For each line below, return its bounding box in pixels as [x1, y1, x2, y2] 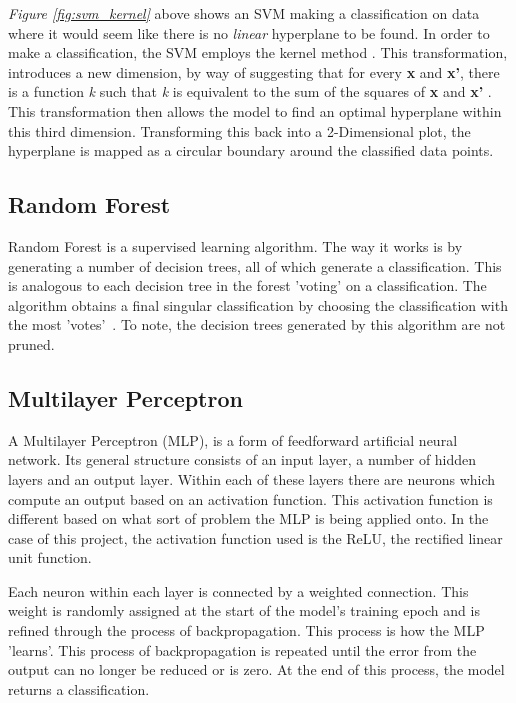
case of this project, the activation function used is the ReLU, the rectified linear [8, 527, 503, 548]
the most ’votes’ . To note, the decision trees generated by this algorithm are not [8, 314, 506, 335]
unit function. [8, 547, 92, 568]
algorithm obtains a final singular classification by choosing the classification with [8, 294, 508, 315]
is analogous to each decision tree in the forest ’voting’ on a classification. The [8, 275, 487, 296]
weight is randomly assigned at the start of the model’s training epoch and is [8, 600, 480, 621]
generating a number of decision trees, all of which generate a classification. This [8, 255, 502, 276]
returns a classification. [8, 678, 150, 699]
